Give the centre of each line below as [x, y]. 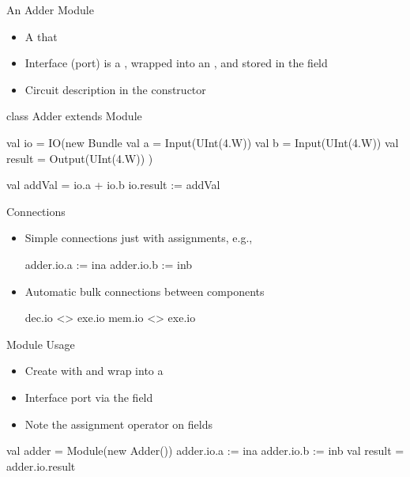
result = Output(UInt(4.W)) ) [80, 158]
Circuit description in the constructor [115, 89]
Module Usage [41, 344]
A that [41, 36]
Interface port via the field [89, 397]
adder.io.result [41, 466]
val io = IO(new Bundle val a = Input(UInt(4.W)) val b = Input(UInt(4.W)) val [203, 142]
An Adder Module [50, 9]
